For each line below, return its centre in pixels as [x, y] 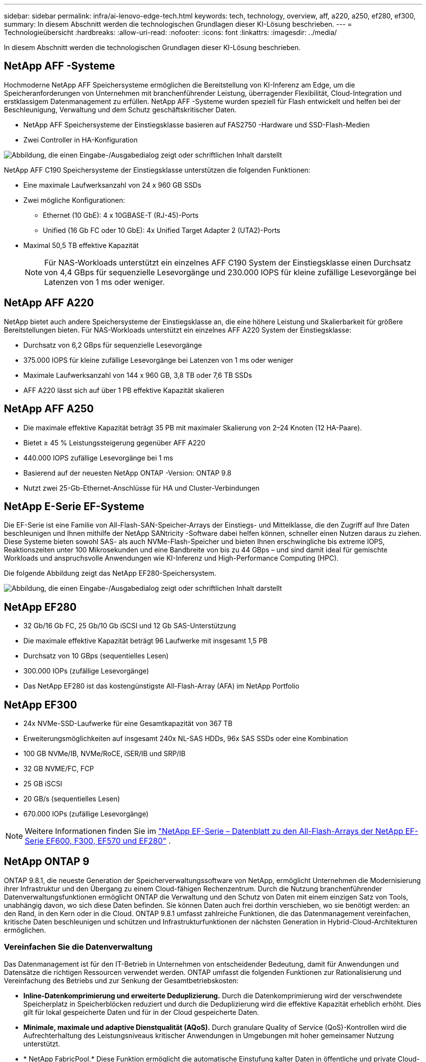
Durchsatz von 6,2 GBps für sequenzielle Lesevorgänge [113, 345]
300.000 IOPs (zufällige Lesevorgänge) [86, 671]
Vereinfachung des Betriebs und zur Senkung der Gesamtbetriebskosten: [121, 980]
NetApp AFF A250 [49, 409]
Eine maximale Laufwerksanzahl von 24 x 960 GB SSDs [112, 185]
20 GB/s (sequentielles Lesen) [72, 799]
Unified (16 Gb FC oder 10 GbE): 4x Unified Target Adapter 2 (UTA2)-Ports [162, 230]
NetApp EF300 [41, 705]
